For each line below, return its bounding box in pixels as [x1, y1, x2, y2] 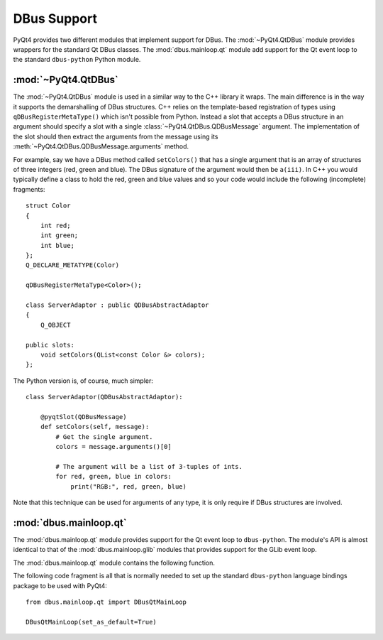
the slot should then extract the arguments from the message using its [13, 132, 218, 141]
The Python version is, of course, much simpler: [13, 376, 154, 385]
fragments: [13, 185, 45, 193]
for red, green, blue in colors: [55, 472, 172, 481]
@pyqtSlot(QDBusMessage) [40, 413, 127, 421]
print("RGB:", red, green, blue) [70, 482, 187, 490]
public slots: [26, 341, 74, 349]
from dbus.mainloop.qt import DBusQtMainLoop [26, 597, 187, 606]
